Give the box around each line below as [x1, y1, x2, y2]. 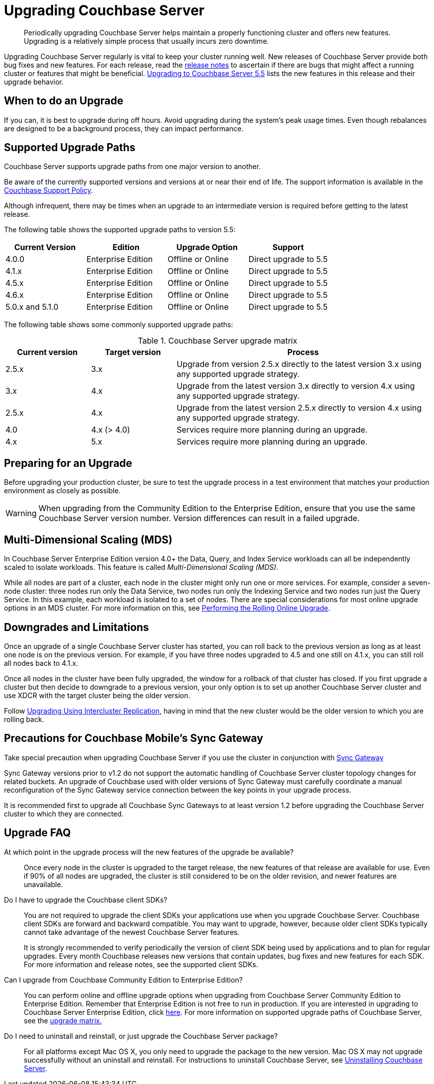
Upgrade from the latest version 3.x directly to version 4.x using [176, 381, 415, 391]
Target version [105, 347, 161, 358]
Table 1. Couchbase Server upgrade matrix [138, 336, 297, 346]
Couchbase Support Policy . [4, 186, 93, 195]
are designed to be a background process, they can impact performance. [4, 124, 244, 133]
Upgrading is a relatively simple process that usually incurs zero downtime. [24, 36, 269, 45]
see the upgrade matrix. [24, 1016, 102, 1025]
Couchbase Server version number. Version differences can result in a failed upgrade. [38, 513, 360, 524]
